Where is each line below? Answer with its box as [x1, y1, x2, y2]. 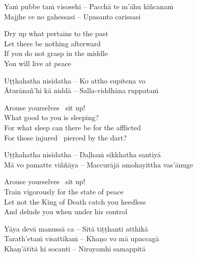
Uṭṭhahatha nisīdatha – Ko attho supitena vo [4, 75, 146, 85]
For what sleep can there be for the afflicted [4, 122, 141, 132]
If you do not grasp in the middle [4, 48, 108, 59]
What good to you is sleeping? [4, 112, 99, 123]
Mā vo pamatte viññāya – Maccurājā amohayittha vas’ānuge [4, 159, 193, 169]
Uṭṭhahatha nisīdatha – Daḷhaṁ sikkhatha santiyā [4, 149, 161, 160]
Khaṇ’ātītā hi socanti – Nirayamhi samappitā [4, 243, 146, 253]
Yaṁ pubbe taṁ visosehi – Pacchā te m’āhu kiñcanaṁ [4, 1, 174, 11]
